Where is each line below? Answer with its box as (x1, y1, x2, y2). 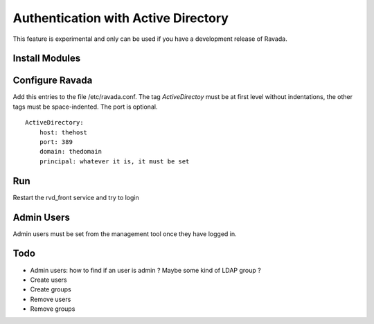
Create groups (30, 285, 72, 294)
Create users (30, 276, 67, 284)
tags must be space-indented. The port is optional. (12, 102, 158, 111)
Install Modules (12, 53, 81, 64)
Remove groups (30, 305, 75, 313)
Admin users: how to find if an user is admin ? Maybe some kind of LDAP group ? (30, 266, 261, 274)
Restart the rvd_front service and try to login (12, 193, 139, 201)
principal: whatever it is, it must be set (39, 157, 190, 165)
